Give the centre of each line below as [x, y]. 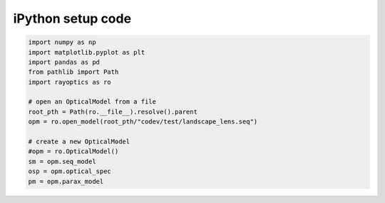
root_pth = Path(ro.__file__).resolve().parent [113, 111]
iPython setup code [72, 18]
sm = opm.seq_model [62, 161]
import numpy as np [62, 42]
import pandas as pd [64, 62]
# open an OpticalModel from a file [92, 102]
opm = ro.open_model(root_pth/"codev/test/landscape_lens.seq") [143, 122]
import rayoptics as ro [70, 82]
